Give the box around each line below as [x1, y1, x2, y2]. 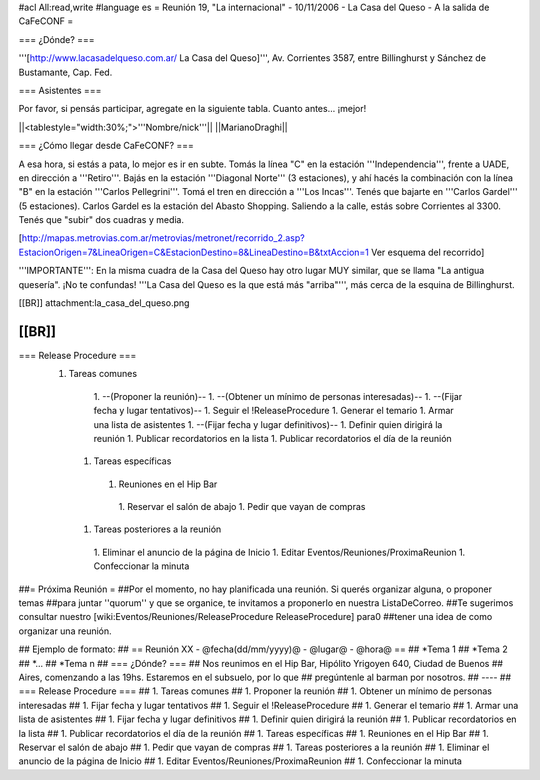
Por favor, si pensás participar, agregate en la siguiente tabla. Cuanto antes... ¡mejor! [18, 103, 367, 115]
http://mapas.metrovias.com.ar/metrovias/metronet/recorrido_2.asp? [21, 232, 305, 244]
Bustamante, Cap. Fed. [18, 66, 113, 78]
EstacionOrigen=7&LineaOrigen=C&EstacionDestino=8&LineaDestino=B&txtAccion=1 [18, 246, 370, 258]
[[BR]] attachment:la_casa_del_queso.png [18, 297, 190, 309]
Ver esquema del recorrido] [370, 246, 485, 258]
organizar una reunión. [18, 625, 112, 637]
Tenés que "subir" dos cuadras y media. [18, 214, 185, 226]
